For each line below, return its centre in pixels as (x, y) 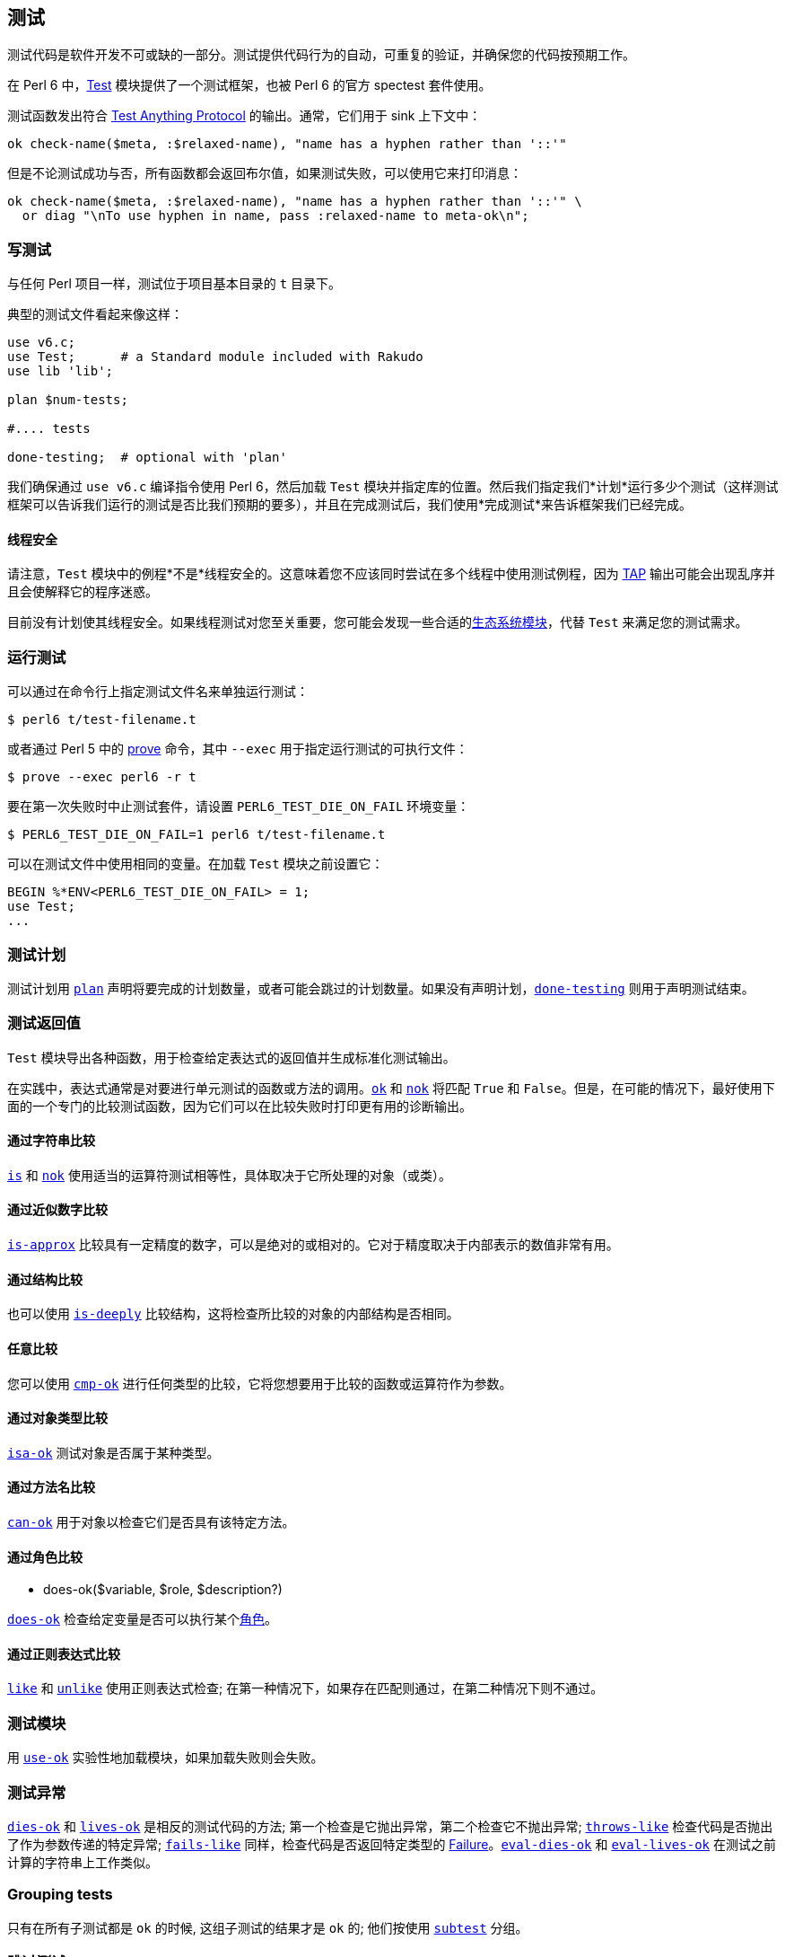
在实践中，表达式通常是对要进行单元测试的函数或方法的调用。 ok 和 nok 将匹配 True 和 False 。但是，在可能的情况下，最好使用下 (391, 1088)
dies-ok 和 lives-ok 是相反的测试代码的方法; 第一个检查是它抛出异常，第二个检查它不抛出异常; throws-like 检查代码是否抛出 (390, 1826)
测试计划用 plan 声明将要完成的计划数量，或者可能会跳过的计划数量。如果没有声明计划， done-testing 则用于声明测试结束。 (381, 988)
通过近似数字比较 (57, 1210)
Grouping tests (60, 1895)
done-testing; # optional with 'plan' (147, 458)
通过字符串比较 (51, 1141)
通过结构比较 (45, 1279)
